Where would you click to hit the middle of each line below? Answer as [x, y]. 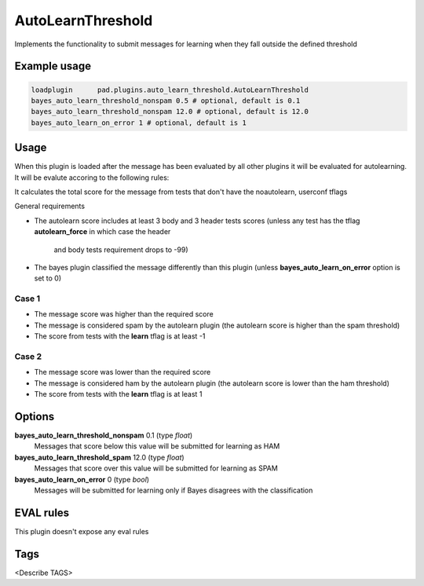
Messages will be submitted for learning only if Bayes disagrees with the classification [174, 490]
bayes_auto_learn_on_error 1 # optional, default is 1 [139, 123]
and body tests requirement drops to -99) [121, 249]
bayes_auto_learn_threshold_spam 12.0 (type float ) [99, 457]
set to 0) [48, 278]
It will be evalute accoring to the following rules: [92, 178]
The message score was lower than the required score [122, 372]
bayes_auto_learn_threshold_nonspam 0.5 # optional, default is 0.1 [166, 101]
